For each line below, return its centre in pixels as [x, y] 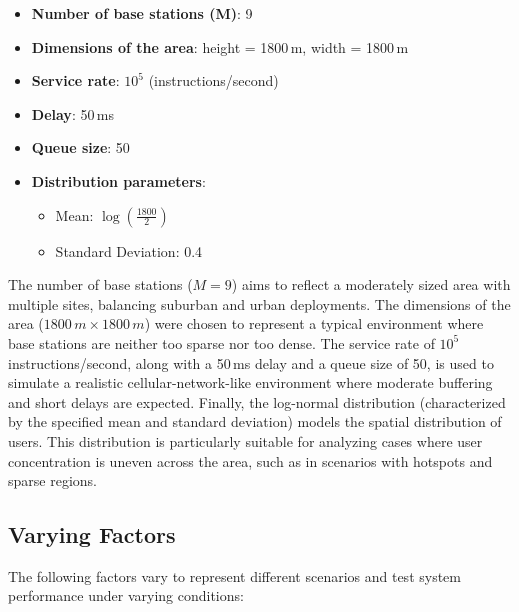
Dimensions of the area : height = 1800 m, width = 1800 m [220, 46]
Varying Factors [92, 534]
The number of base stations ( [100, 284]
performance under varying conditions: [126, 595]
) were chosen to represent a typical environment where [314, 323]
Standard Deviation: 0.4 [129, 250]
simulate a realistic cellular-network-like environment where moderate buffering [250, 382]
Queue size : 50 [80, 147]
